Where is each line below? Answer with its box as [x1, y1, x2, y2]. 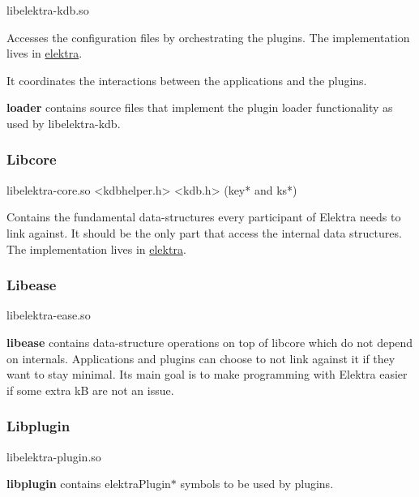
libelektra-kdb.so [6, 2, 89, 18]
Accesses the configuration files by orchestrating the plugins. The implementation [6, 28, 410, 45]
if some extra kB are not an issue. [6, 381, 174, 398]
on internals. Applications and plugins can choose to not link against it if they [6, 349, 395, 366]
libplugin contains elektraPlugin [6, 475, 171, 492]
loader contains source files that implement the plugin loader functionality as [6, 99, 393, 116]
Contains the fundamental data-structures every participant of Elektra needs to [6, 208, 401, 225]
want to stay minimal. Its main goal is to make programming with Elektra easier [6, 366, 408, 383]
